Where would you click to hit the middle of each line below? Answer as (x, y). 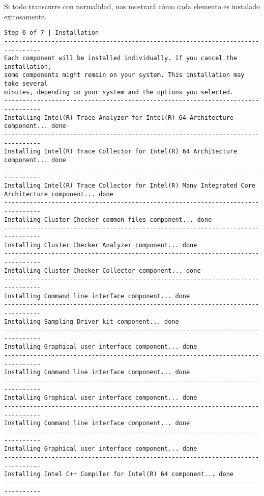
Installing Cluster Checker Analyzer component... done (101, 245)
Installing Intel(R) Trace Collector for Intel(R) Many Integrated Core (130, 186)
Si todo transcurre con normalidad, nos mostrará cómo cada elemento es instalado (132, 6)
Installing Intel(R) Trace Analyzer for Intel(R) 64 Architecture (119, 118)
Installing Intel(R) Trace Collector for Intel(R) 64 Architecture (121, 152)
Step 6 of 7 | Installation (52, 33)
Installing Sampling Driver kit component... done (92, 321)
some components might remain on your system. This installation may (124, 75)
